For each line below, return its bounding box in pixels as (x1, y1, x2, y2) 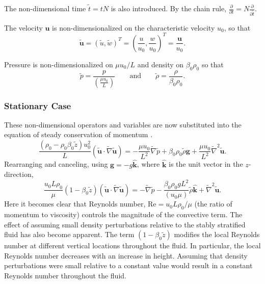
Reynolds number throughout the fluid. (4, 270, 126, 280)
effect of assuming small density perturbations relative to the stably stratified (4, 219, 246, 229)
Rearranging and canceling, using (4, 159, 108, 169)
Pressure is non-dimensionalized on (4, 59, 113, 69)
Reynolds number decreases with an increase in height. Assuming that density (4, 250, 248, 261)
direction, (4, 169, 34, 179)
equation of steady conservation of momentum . (4, 129, 153, 140)
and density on (137, 59, 184, 69)
